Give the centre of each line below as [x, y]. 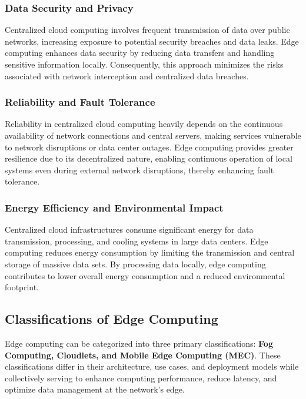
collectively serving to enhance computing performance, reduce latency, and [141, 378]
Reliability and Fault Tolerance [80, 102]
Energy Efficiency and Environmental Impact [114, 207]
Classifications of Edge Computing [112, 319]
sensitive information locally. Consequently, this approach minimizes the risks [144, 64]
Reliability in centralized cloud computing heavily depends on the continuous [144, 124]
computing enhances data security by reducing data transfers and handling [140, 53]
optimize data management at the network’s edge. [95, 389]
